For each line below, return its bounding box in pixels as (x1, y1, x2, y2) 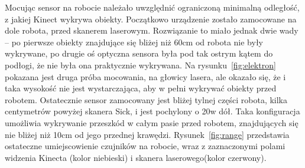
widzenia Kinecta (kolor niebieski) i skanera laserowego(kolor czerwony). (5, 151, 267, 163)
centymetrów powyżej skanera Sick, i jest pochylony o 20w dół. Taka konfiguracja (5, 105, 300, 117)
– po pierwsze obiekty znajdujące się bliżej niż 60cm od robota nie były (5, 35, 263, 48)
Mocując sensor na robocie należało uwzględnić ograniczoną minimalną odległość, (5, 1, 300, 13)
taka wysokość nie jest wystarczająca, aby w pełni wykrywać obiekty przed (5, 82, 277, 94)
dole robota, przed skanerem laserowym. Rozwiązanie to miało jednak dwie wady (5, 24, 298, 37)
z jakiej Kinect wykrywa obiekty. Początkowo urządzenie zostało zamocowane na (5, 12, 297, 25)
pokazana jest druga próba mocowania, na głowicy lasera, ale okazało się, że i (5, 70, 286, 83)
